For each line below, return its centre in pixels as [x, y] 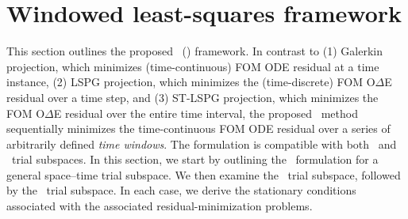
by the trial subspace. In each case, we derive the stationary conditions [181, 190]
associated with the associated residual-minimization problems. [160, 206]
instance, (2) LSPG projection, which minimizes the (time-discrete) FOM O [191, 82]
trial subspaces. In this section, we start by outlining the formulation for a [195, 159]
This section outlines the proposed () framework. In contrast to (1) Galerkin [194, 51]
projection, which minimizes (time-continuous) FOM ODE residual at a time [193, 66]
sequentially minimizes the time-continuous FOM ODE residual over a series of [198, 128]
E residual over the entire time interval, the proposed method [206, 113]
